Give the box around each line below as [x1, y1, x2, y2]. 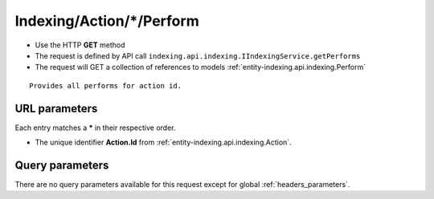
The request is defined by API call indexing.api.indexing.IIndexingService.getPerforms [35, 51, 361, 60]
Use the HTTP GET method [35, 40, 125, 50]
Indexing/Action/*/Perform [14, 12, 200, 30]
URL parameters [14, 101, 98, 116]
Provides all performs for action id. [29, 81, 182, 90]
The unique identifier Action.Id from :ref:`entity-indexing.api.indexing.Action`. [35, 137, 293, 148]
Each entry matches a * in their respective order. [14, 123, 176, 132]
